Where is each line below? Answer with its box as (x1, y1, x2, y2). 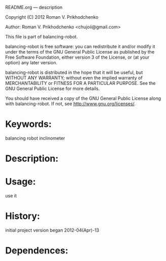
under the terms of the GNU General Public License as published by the (5, 49, 155, 55)
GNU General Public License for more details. (5, 85, 100, 92)
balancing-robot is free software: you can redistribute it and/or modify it (5, 43, 155, 50)
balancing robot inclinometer (5, 135, 65, 141)
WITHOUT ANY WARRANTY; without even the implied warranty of (5, 75, 143, 80)
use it (5, 193, 17, 199)
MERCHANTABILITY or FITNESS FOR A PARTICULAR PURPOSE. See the (5, 80, 156, 86)
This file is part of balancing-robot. (5, 34, 78, 39)
